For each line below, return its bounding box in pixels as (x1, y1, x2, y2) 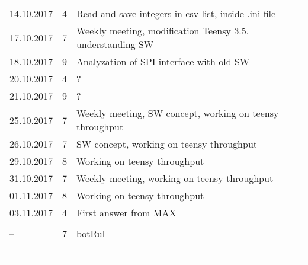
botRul (76, 226, 105, 240)
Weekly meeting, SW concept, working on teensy (76, 106, 279, 120)
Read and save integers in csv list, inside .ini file (76, 7, 276, 20)
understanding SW (76, 37, 154, 51)
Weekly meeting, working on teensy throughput (76, 171, 274, 185)
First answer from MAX (76, 206, 177, 219)
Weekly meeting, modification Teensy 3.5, (76, 24, 249, 37)
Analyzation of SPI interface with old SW (76, 55, 250, 68)
